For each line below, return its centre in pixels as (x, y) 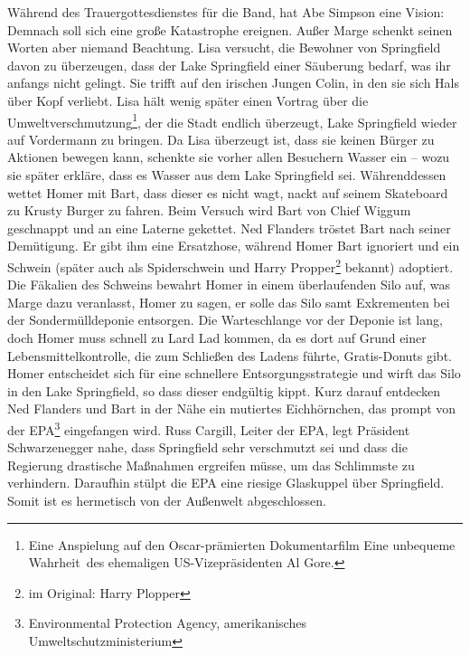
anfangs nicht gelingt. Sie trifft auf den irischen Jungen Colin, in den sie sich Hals (234, 83)
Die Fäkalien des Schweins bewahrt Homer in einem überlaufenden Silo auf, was (229, 285)
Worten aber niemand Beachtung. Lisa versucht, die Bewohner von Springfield (224, 47)
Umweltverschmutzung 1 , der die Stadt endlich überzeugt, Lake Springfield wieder (232, 120)
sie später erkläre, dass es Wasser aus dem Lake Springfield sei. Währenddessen (227, 175)
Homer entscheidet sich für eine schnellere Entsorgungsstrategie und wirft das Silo (234, 373)
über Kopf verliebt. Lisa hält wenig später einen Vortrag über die (188, 100)
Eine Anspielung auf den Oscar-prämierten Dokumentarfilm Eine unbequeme (242, 544)
